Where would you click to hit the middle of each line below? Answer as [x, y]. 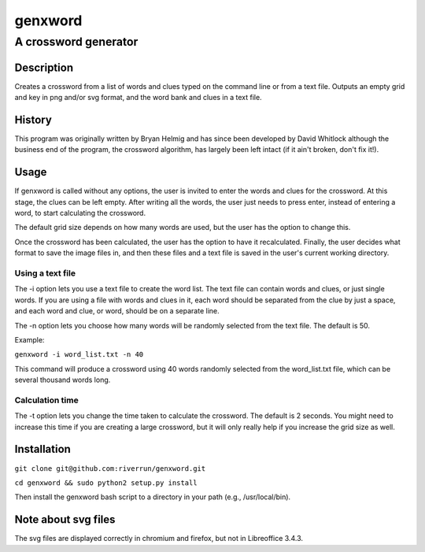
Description [44, 67]
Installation [42, 449]
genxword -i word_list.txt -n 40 [79, 355]
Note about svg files [65, 520]
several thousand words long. [63, 380]
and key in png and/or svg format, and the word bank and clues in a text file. [139, 98]
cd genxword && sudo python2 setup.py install [106, 483]
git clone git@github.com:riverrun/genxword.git [110, 468]
